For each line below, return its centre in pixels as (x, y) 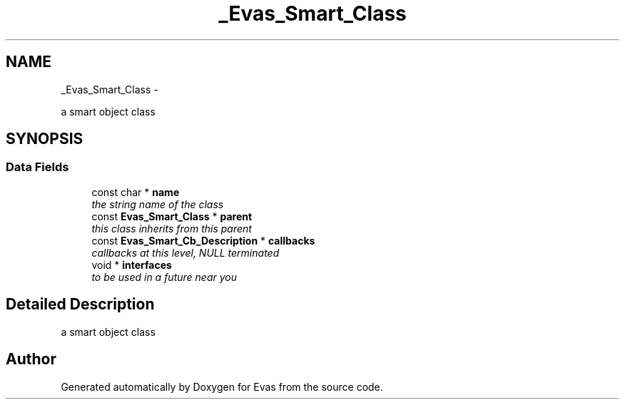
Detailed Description (80, 304)
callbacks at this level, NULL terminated (186, 252)
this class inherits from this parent (172, 228)
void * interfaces (132, 265)
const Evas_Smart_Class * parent (172, 216)
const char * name (136, 192)
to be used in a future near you (164, 277)
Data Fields (37, 167)
